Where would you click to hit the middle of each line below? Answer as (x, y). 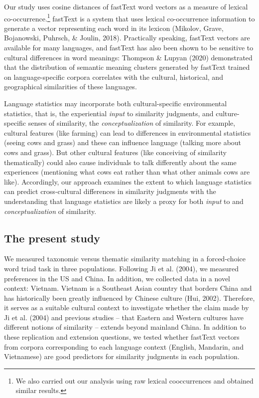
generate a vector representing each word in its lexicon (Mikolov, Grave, (114, 28)
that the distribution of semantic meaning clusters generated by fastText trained (127, 67)
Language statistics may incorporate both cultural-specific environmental (116, 103)
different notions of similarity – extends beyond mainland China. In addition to (125, 327)
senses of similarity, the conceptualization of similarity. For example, (132, 123)
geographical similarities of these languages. (70, 87)
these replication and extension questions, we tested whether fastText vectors (122, 337)
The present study (52, 238)
